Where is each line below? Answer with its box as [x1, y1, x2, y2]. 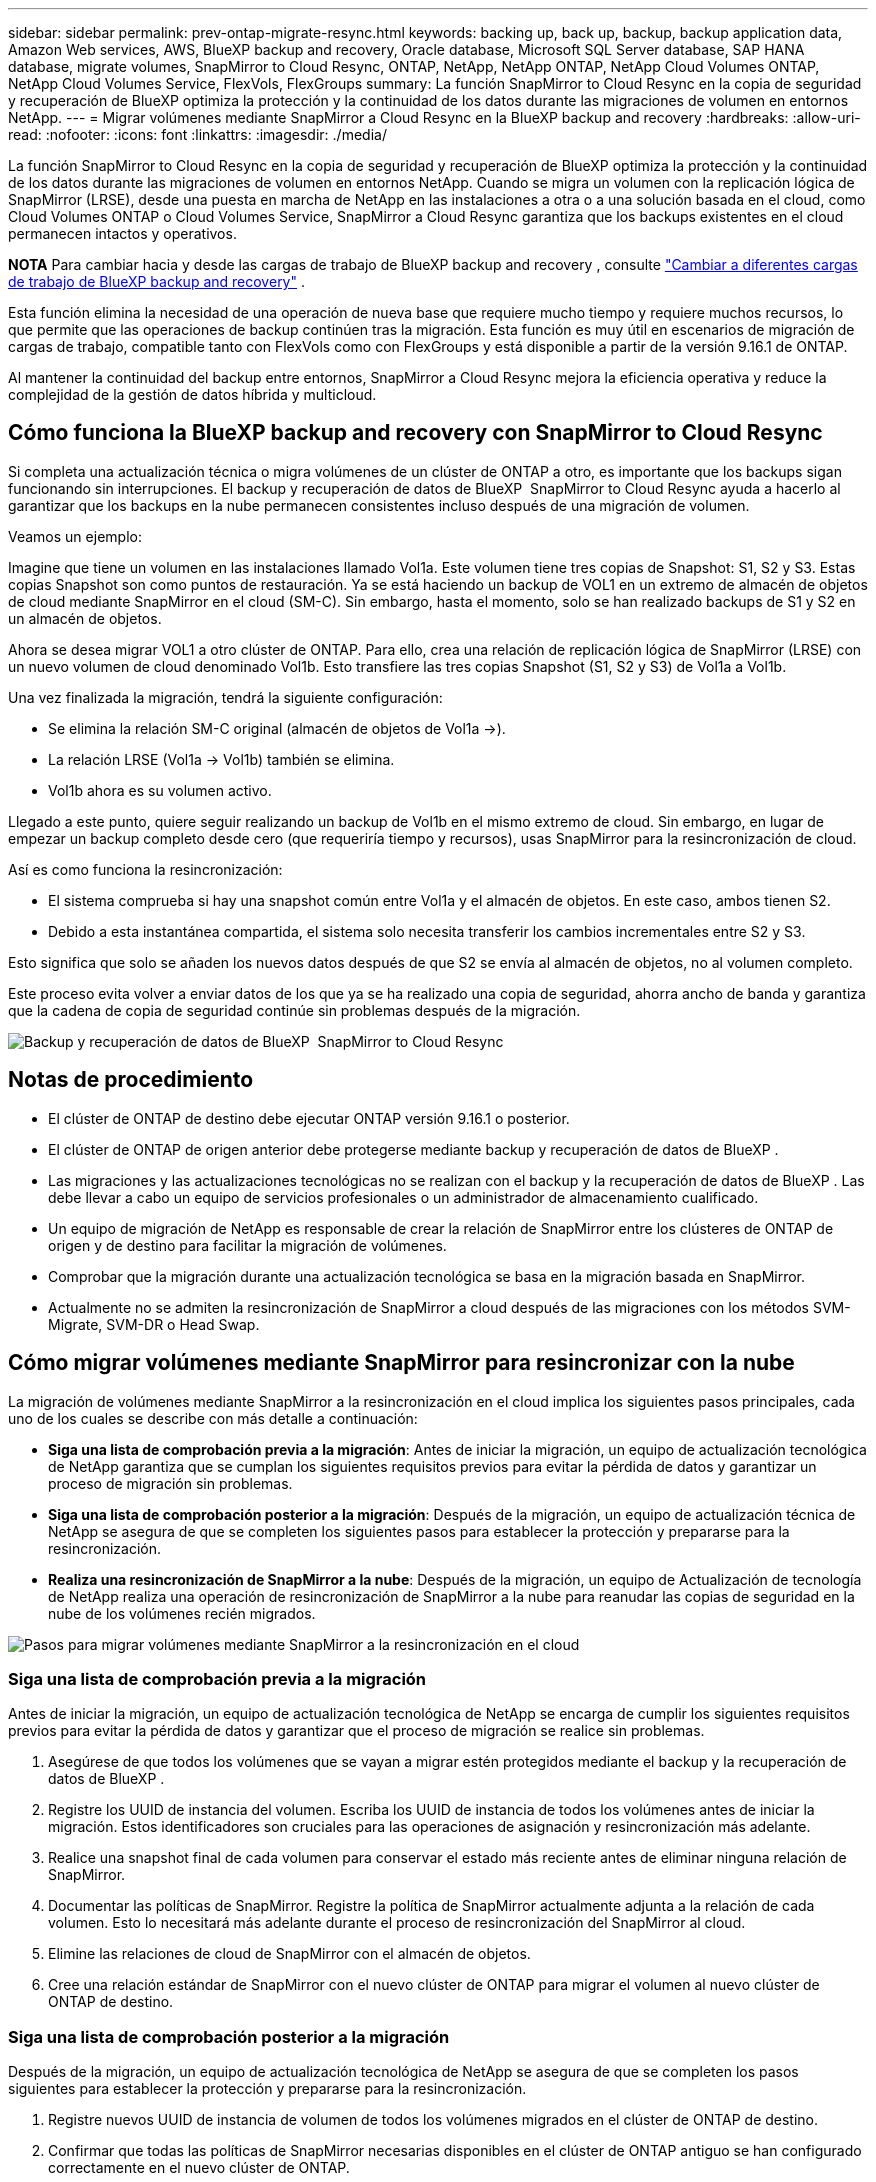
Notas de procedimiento [8, 1067, 254, 1093]
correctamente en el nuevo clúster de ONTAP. [48, 2159, 350, 2177]
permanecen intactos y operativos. [8, 225, 237, 242]
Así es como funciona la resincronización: [8, 860, 283, 878]
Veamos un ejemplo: [8, 527, 142, 545]
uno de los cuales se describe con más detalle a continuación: [8, 1409, 418, 1427]
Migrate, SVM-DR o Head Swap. [48, 1315, 260, 1333]
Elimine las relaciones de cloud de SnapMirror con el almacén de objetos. [48, 1945, 531, 1963]
